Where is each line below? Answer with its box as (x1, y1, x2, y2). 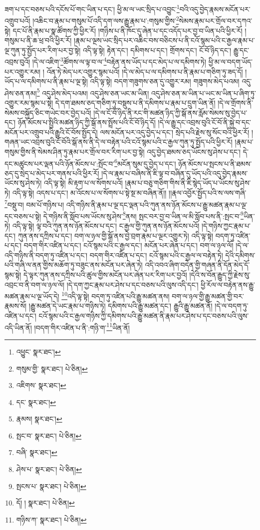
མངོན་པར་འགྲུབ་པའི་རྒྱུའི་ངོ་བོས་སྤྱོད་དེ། (4, 126, 98, 137)
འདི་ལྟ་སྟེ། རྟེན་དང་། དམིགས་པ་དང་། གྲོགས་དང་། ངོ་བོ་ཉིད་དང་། (83, 44, 232, 55)
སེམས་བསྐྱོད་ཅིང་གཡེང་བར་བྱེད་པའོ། (4, 107, 91, 117)
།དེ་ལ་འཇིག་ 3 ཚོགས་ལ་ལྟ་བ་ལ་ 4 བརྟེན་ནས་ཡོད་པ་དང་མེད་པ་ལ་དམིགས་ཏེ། (32, 55, 207, 66)
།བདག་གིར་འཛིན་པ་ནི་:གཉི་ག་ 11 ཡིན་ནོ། (34, 320, 130, 332)
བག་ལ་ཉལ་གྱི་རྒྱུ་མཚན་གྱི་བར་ (172, 290, 244, 301)
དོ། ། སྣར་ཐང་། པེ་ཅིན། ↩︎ (16, 497, 75, 508)
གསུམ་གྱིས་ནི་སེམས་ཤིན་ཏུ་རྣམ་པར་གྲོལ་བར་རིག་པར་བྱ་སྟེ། (4, 146, 145, 156)
